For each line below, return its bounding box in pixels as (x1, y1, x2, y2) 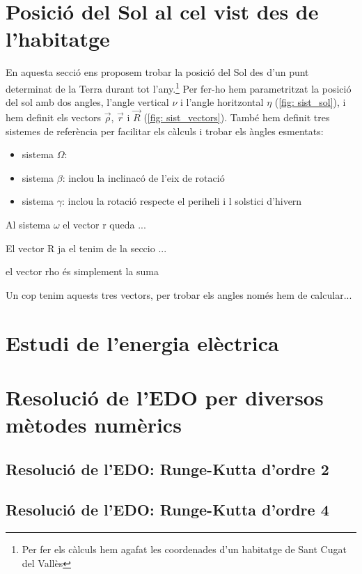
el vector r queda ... (63, 217, 146, 231)
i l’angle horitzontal (180, 95, 264, 109)
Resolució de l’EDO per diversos (6, 382, 324, 411)
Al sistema (6, 217, 51, 231)
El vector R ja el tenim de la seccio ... (6, 240, 167, 255)
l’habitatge (6, 24, 110, 53)
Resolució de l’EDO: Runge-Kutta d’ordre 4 (6, 499, 329, 520)
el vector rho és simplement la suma (6, 264, 159, 279)
